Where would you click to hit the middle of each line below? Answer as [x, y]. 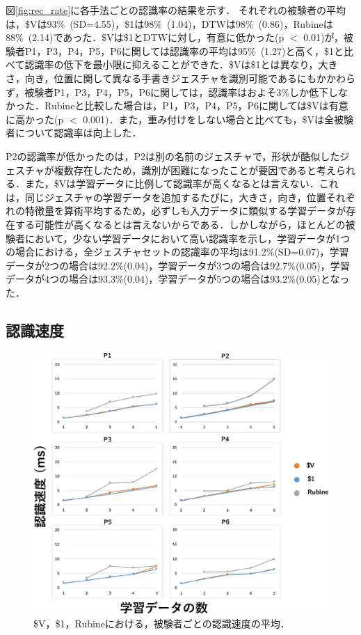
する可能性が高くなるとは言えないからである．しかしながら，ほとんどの [180, 224]
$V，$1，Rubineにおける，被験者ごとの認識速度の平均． [162, 623]
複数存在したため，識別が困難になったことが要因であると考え [195, 170]
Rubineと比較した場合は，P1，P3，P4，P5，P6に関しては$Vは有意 [196, 105]
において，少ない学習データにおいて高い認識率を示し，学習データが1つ [187, 238]
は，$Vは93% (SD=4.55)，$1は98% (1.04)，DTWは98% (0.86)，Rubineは [169, 23]
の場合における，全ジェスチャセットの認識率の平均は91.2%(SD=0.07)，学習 [177, 252]
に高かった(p [35, 119]
